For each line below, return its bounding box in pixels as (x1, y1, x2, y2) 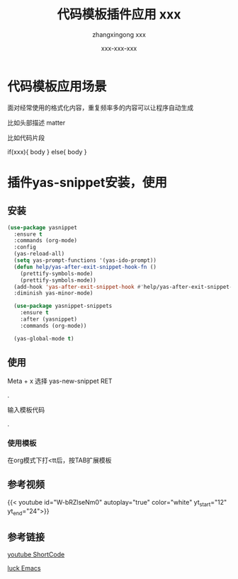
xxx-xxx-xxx (101, 44, 137, 52)
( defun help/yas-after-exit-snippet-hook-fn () (13, 263, 157, 270)
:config (13, 243, 37, 251)
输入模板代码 (7, 405, 45, 414)
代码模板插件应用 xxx (57, 6, 181, 23)
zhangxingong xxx (91, 30, 147, 39)
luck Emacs (7, 564, 41, 573)
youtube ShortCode (7, 550, 65, 559)
